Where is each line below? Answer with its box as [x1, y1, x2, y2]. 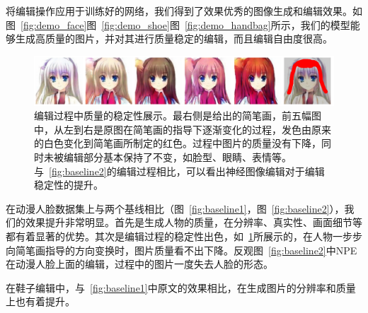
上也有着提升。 [6, 294, 75, 309]
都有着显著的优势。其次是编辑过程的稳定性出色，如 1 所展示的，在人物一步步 [6, 228, 362, 243]
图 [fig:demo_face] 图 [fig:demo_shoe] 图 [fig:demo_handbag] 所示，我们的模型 [6, 17, 350, 32]
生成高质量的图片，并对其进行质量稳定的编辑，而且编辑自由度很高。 [15, 31, 333, 46]
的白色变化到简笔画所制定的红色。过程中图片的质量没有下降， [34, 136, 321, 150]
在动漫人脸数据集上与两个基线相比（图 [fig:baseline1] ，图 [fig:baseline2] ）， [6, 201, 345, 215]
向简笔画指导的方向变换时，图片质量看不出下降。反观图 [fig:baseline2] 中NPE [6, 242, 357, 257]
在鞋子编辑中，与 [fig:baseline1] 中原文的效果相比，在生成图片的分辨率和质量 [6, 280, 356, 295]
